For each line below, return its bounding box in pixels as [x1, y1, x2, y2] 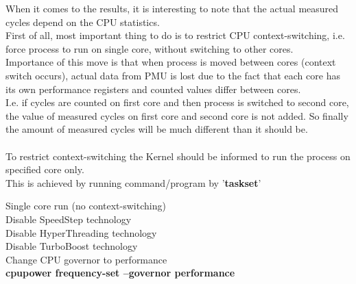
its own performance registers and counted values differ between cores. [5, 81, 301, 96]
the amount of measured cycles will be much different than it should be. [5, 122, 308, 136]
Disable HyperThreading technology [5, 225, 157, 240]
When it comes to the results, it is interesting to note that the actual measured [5, 1, 339, 15]
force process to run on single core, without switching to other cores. [5, 41, 294, 55]
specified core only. [5, 162, 84, 177]
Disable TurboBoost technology [5, 239, 138, 253]
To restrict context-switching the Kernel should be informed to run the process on [5, 149, 351, 163]
